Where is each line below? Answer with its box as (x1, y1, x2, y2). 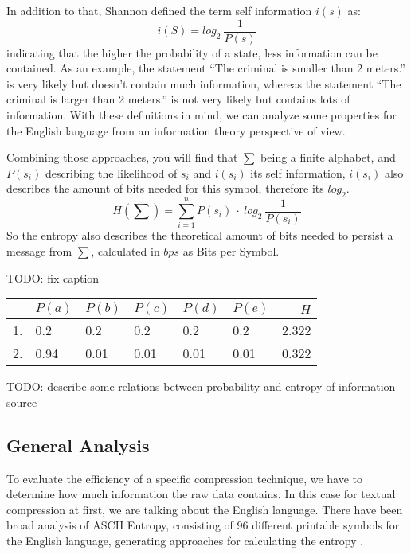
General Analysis (6, 432, 150, 457)
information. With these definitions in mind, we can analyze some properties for (6, 107, 397, 123)
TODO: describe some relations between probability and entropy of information (6, 378, 396, 395)
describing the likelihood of (45, 164, 178, 181)
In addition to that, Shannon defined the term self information (6, 2, 312, 18)
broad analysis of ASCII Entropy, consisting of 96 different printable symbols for (6, 517, 400, 533)
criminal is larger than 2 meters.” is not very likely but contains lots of (6, 91, 350, 107)
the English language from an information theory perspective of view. (6, 122, 346, 138)
